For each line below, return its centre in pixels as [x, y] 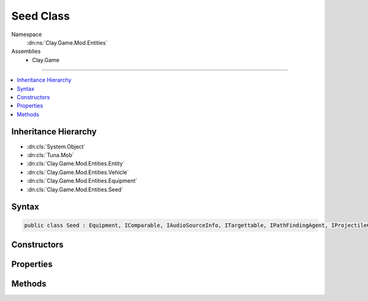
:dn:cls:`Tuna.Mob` [50, 155]
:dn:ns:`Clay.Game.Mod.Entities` [67, 42]
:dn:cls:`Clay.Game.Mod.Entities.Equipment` [82, 181]
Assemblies [26, 51]
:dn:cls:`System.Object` [56, 147]
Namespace [27, 34]
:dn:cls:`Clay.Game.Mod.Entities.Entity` [76, 164]
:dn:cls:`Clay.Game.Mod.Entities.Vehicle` [78, 172]
